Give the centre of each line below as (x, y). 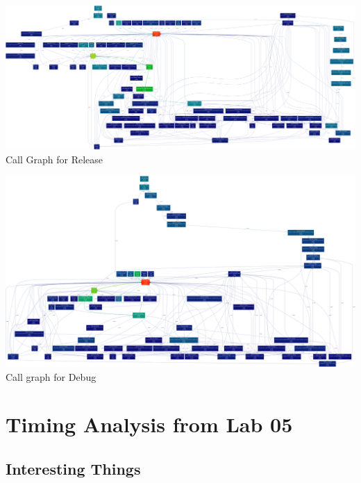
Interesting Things (73, 468)
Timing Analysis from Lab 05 (149, 424)
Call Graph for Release (54, 159)
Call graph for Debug (51, 376)
